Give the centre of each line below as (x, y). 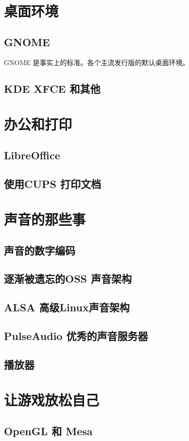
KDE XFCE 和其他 (52, 88)
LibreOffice (32, 155)
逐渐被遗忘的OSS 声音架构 (68, 279)
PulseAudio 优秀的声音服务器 (76, 336)
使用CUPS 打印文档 (53, 183)
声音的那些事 (45, 219)
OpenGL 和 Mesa (48, 431)
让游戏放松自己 (52, 400)
